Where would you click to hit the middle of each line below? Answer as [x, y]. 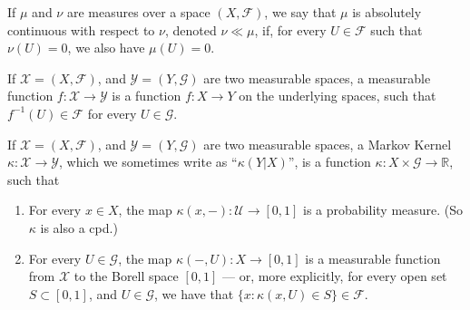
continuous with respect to [81, 29]
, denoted [191, 29]
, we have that [194, 293]
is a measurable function [373, 258]
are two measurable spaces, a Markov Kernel [328, 144]
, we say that [300, 12]
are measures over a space [138, 12]
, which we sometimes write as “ [148, 162]
